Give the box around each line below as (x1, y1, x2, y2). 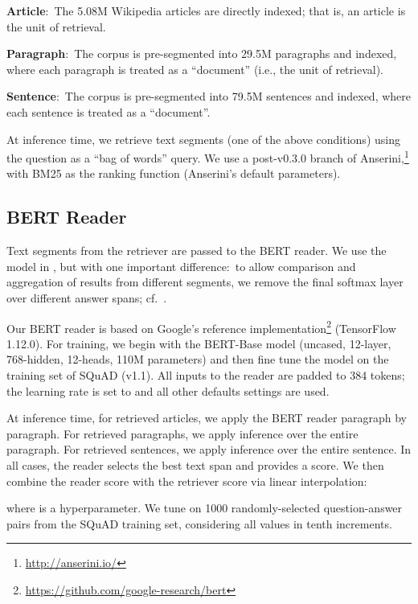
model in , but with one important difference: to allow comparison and (6, 257, 356, 274)
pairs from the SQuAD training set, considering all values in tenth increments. (6, 515, 392, 532)
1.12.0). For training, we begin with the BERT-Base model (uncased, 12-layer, (6, 335, 391, 351)
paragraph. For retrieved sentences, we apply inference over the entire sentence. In (6, 441, 412, 458)
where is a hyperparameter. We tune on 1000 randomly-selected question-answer (6, 499, 403, 516)
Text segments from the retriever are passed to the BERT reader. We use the (6, 242, 387, 259)
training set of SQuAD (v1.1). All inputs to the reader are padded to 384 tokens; (6, 367, 405, 384)
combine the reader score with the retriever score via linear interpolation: (6, 472, 367, 489)
